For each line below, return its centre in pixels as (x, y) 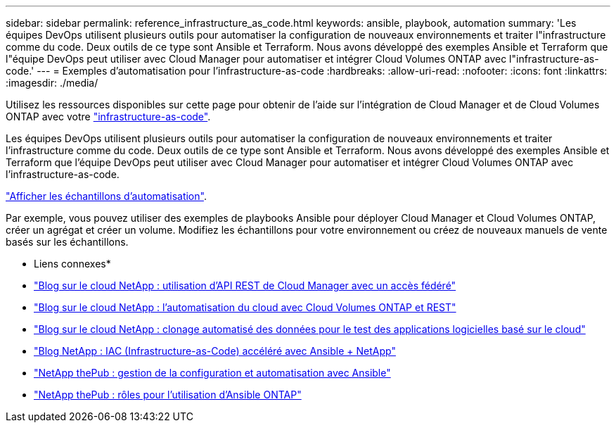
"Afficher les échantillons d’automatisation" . (106, 196)
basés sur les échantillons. (67, 242)
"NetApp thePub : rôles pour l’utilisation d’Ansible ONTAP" (168, 395)
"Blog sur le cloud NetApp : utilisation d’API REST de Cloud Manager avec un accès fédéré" (245, 285)
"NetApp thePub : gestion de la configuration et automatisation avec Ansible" (212, 373)
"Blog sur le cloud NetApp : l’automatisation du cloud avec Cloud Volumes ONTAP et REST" (245, 307)
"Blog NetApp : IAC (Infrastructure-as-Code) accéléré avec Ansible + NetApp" (215, 351)
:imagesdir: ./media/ (52, 83)
